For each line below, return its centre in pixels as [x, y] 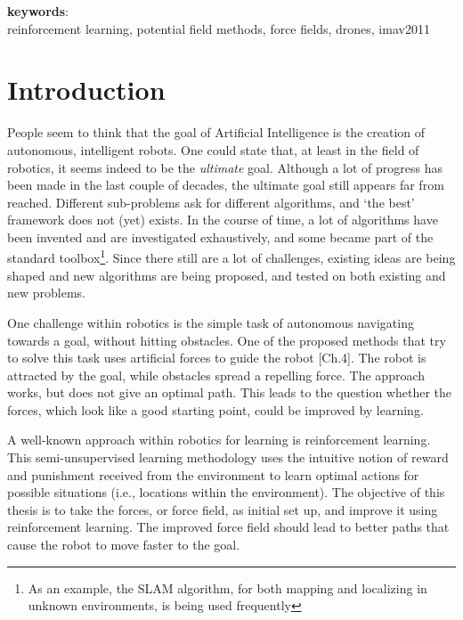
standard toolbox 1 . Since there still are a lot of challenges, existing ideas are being [231, 257]
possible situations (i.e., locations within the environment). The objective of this [226, 492]
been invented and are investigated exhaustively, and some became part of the [220, 237]
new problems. [47, 293]
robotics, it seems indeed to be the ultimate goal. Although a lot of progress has [225, 167]
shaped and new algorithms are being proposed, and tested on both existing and [227, 275]
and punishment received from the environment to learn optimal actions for [213, 474]
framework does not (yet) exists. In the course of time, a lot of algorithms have [223, 220]
